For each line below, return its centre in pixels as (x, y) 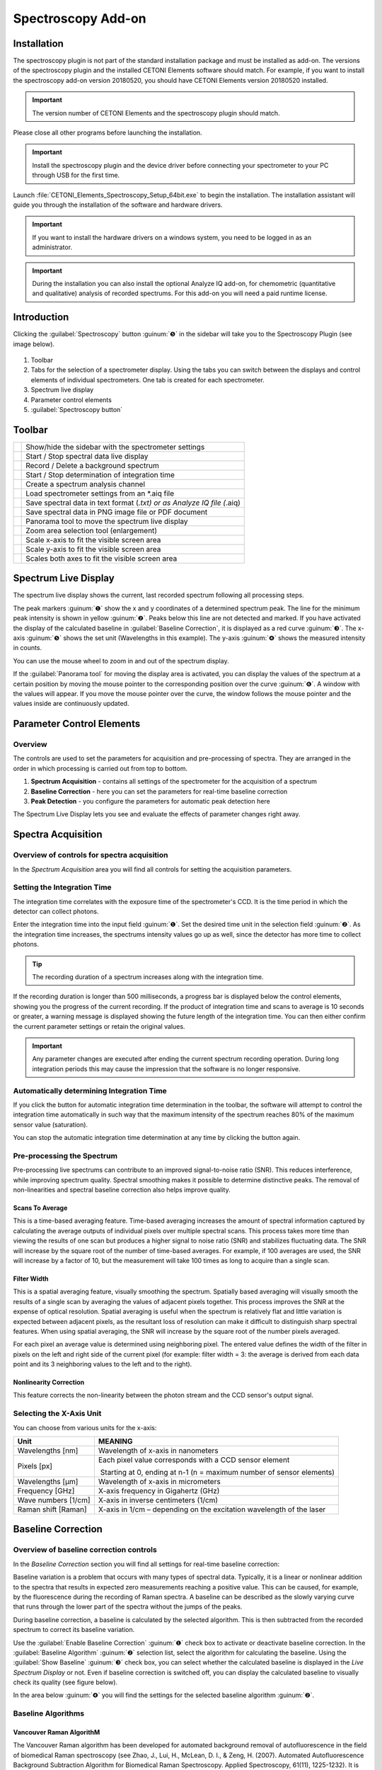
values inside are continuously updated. (71, 704)
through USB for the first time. (76, 175)
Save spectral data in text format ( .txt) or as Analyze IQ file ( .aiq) (133, 503)
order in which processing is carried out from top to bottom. (100, 768)
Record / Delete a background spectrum (92, 465)
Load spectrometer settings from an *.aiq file (100, 493)
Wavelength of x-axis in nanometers (158, 1450)
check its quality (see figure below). (65, 1682)
